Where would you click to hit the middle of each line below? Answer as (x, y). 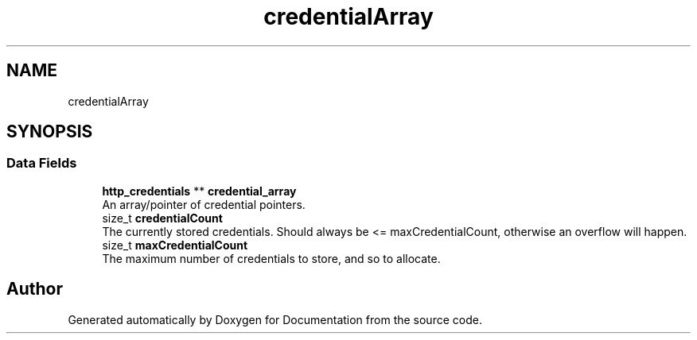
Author (35, 289)
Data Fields (42, 163)
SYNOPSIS (50, 132)
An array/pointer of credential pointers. (204, 204)
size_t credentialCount (162, 218)
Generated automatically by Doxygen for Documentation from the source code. (275, 319)
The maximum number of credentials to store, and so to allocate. (271, 258)
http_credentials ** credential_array (199, 191)
